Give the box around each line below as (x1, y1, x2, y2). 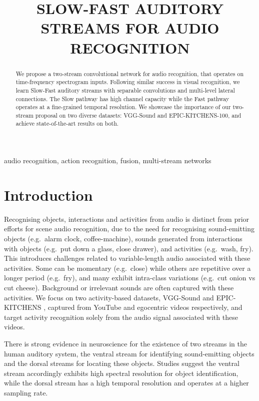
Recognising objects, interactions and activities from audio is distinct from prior (4, 213, 249, 224)
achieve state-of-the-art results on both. (15, 119, 119, 128)
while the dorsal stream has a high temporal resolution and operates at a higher (4, 377, 249, 388)
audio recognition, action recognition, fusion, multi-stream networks (4, 155, 211, 166)
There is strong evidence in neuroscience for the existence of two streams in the (4, 338, 247, 348)
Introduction (4, 184, 93, 205)
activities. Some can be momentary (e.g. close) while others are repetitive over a (4, 262, 251, 273)
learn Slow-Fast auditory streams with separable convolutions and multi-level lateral (15, 86, 235, 94)
